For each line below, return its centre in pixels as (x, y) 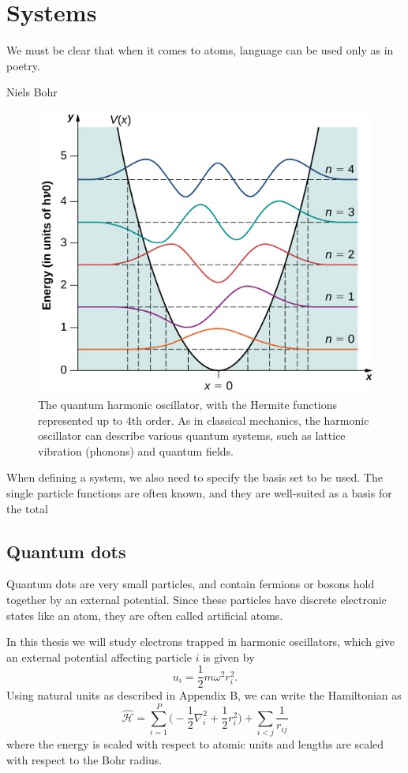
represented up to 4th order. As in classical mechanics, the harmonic (204, 420)
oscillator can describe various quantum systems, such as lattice (192, 435)
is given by (229, 657)
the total (27, 508)
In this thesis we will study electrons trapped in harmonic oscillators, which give (200, 642)
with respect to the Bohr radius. (84, 759)
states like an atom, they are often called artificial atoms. (145, 615)
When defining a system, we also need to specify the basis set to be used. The (195, 477)
